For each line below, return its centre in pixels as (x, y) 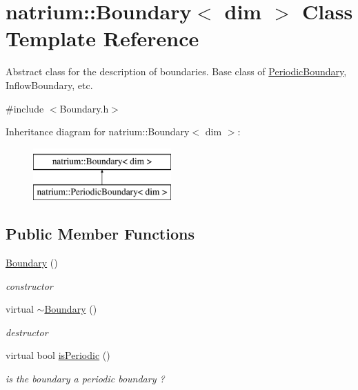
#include (25, 108)
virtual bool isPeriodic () (58, 355)
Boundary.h (84, 108)
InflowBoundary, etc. (49, 85)
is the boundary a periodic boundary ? (85, 379)
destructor (27, 332)
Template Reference (102, 38)
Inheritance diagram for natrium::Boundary (98, 131)
